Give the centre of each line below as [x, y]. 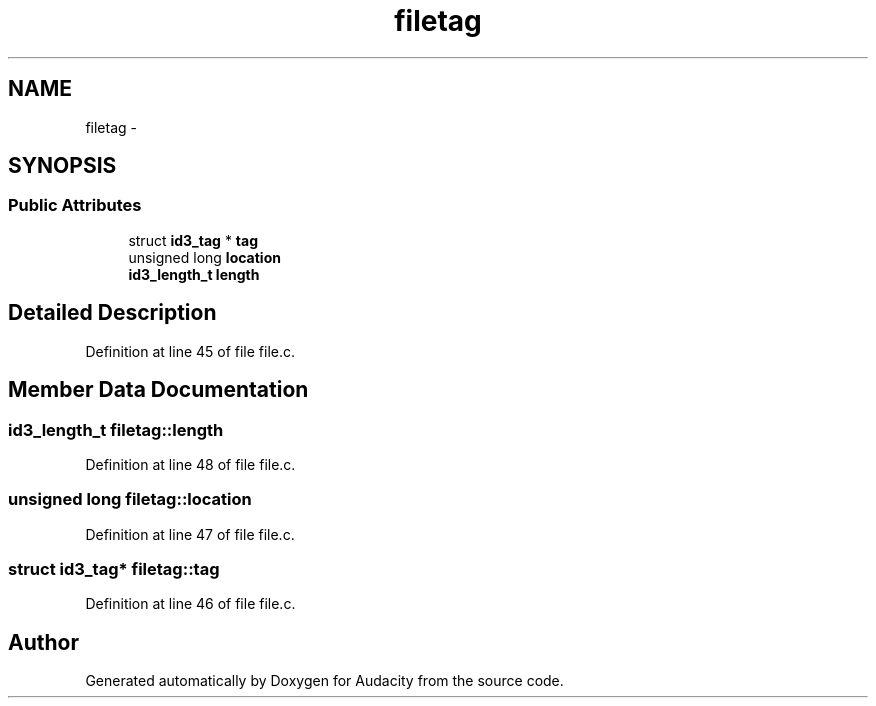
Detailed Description [112, 313]
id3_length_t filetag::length [116, 429]
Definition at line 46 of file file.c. [190, 604]
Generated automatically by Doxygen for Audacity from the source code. [324, 681]
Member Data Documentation [158, 390]
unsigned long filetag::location [130, 499]
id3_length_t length [194, 274]
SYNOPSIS [62, 166]
